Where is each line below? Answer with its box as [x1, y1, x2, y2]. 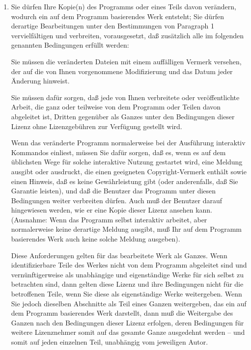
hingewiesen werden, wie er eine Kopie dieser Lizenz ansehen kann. [11, 205, 213, 215]
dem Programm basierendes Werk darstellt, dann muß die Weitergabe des [11, 308, 233, 318]
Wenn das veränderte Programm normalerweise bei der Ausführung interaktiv [11, 137, 246, 148]
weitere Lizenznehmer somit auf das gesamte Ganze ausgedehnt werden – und [11, 327, 245, 337]
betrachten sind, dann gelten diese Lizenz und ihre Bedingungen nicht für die [11, 279, 244, 289]
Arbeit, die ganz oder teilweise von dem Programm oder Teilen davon [11, 102, 221, 112]
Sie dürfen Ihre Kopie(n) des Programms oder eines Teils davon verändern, [11, 1, 236, 11]
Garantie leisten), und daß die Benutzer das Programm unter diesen [11, 186, 216, 196]
